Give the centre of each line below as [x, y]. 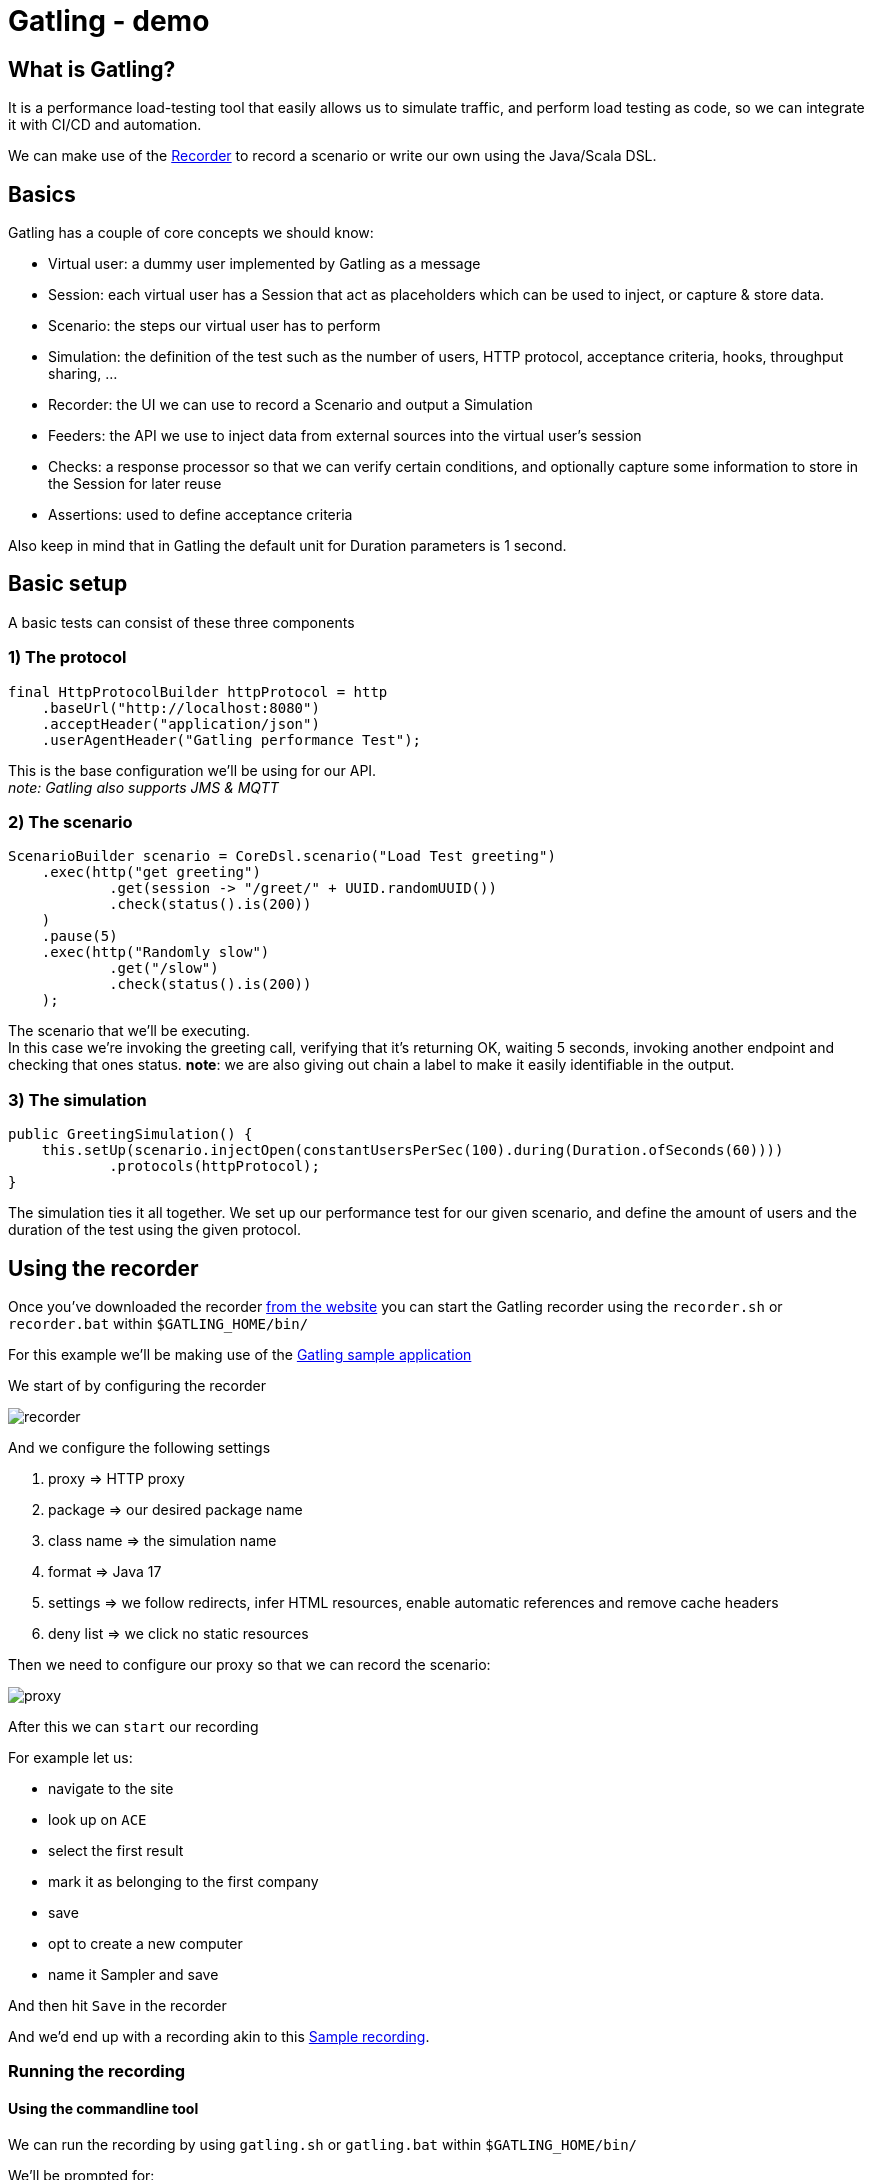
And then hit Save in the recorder [117, 2005]
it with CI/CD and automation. [105, 125]
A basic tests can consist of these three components [181, 622]
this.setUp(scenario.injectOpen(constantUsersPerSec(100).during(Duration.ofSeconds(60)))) [412, 1150]
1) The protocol [67, 657]
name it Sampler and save [133, 1974]
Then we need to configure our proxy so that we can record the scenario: [249, 1664]
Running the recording [97, 2071]
